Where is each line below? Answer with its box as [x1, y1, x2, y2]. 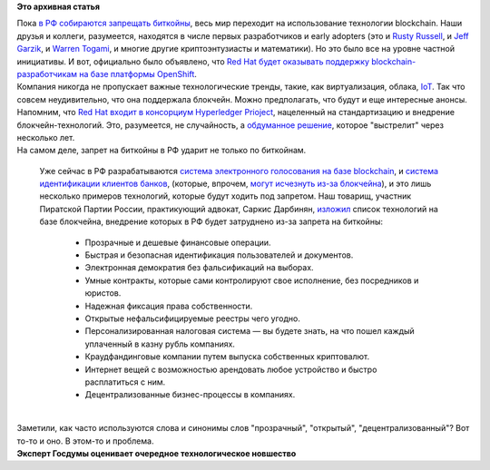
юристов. [84, 288, 122, 299]
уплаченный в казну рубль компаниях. [84, 338, 236, 349]
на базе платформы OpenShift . [78, 68, 197, 79]
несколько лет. [16, 132, 75, 142]
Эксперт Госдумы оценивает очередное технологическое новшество [16, 447, 297, 458]
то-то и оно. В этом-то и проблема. [16, 436, 154, 446]
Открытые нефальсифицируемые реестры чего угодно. [84, 313, 301, 324]
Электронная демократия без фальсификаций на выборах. [84, 262, 314, 273]
